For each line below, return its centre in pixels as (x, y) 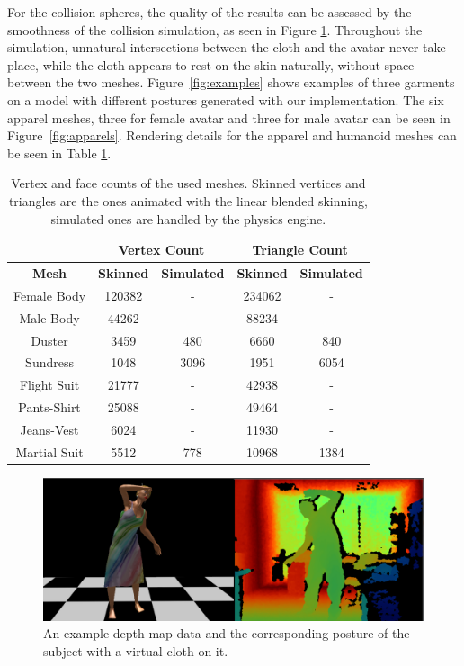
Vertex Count (161, 250)
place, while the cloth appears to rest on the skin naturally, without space (211, 64)
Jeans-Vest (49, 429)
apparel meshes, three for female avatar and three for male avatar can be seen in (229, 117)
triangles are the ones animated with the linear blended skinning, (188, 200)
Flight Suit (49, 385)
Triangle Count (300, 250)
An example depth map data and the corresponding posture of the (227, 633)
